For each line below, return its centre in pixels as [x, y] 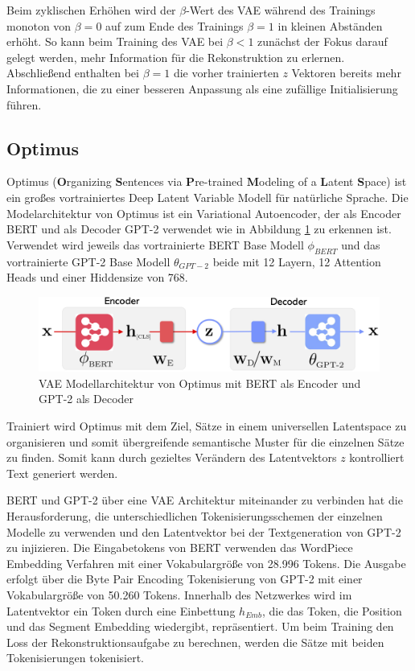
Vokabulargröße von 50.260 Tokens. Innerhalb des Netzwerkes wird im [179, 595]
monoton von [39, 25]
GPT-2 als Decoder [86, 399]
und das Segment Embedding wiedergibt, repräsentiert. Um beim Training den [200, 626]
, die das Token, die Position [332, 610]
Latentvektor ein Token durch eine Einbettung [121, 610]
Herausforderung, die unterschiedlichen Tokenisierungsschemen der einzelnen [195, 516]
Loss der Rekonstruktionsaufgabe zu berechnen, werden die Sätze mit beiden [195, 642]
